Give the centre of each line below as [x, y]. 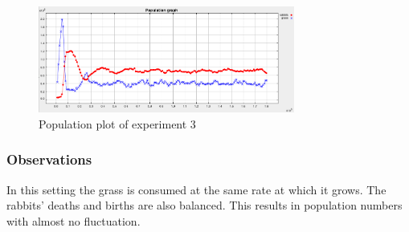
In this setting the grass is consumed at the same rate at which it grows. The [196, 189]
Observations [49, 159]
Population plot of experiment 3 [117, 123]
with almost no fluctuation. [74, 220]
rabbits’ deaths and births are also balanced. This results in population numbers [204, 205]
